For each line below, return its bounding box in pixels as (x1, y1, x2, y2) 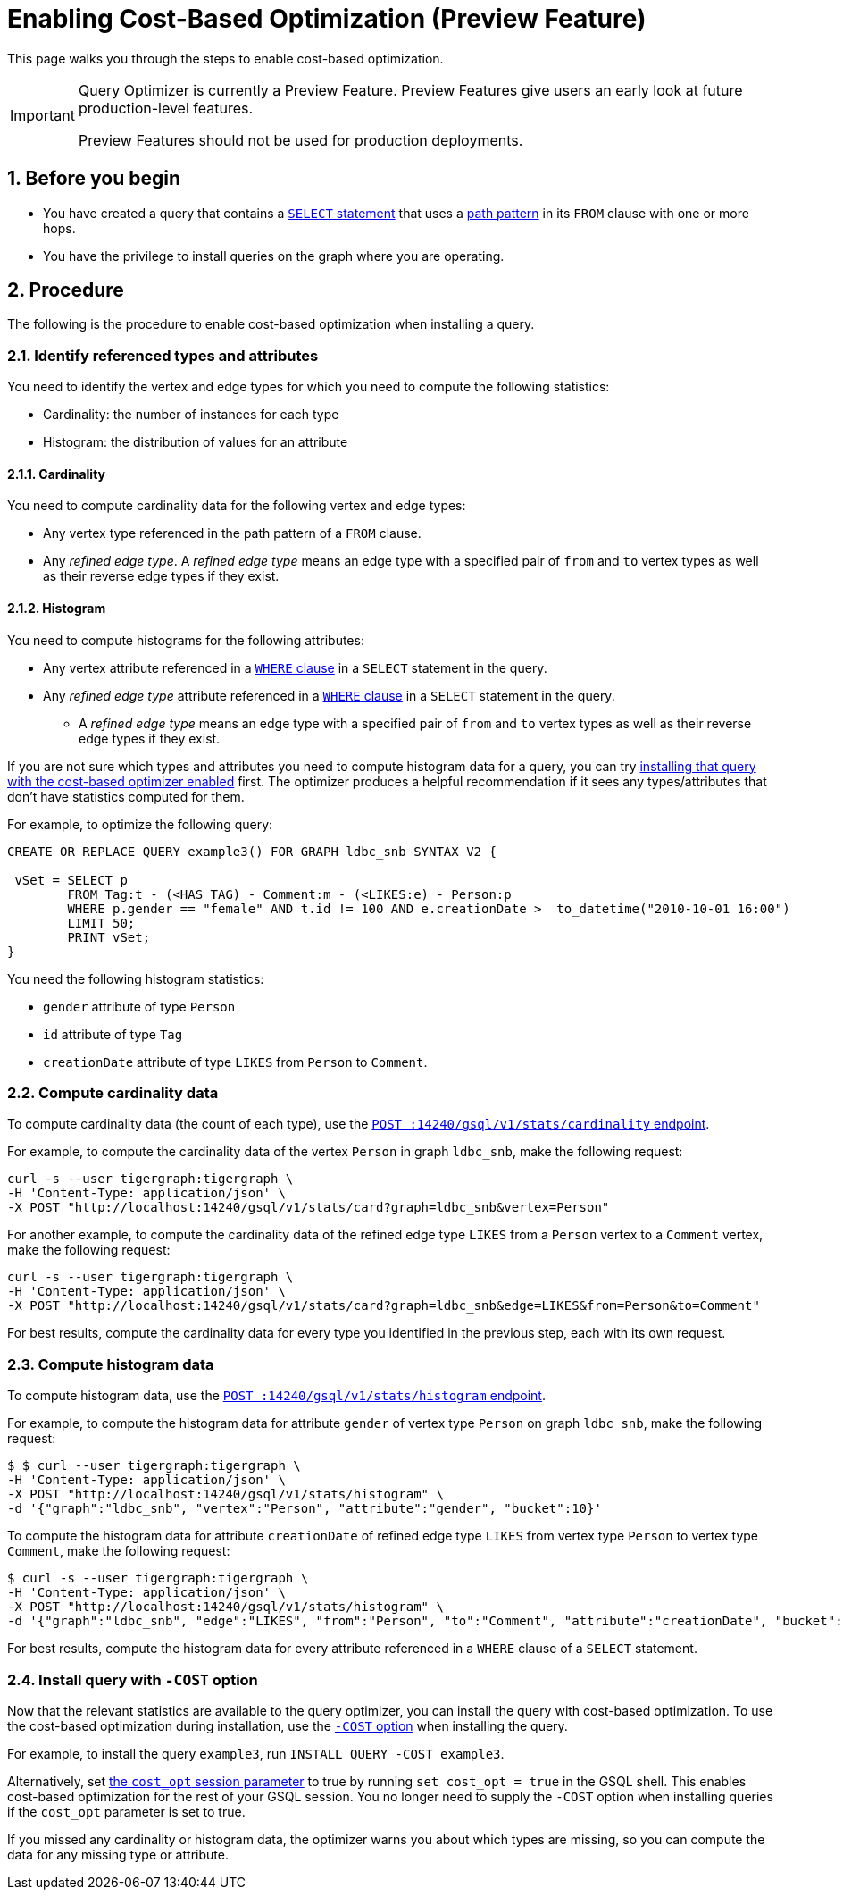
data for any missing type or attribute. (7, 1846, 229, 1862)
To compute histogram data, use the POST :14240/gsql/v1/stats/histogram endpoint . (7, 1388, 546, 1404)
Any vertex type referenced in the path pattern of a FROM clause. (43, 525, 421, 541)
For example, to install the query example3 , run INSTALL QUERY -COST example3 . (7, 1745, 505, 1761)
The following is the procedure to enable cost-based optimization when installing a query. (7, 316, 535, 332)
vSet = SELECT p (14, 872, 128, 887)
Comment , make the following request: (7, 1543, 230, 1559)
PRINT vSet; (67, 929, 151, 944)
